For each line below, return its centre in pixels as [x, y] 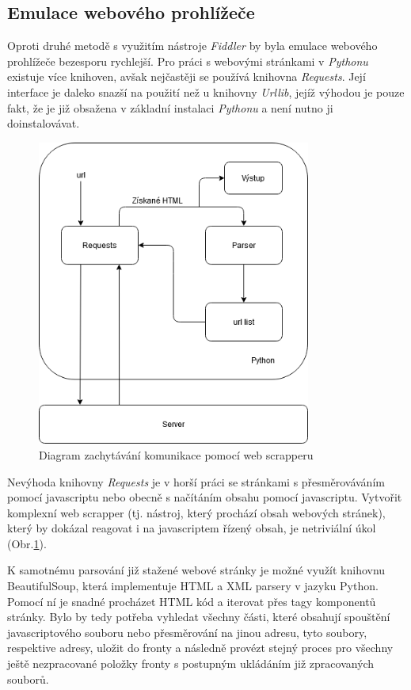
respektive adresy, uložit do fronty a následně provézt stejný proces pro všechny [200, 648]
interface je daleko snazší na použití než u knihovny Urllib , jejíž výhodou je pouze [206, 91]
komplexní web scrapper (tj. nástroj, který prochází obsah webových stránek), [196, 512]
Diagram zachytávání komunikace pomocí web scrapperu [176, 454]
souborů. [28, 679]
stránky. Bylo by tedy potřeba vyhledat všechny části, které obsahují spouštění [199, 617]
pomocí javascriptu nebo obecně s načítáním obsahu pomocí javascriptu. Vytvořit [205, 497]
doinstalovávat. [44, 123]
